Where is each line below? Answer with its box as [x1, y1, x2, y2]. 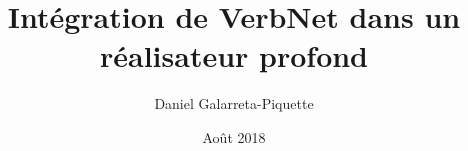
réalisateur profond [99, 35, 369, 76]
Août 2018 [202, 126, 266, 147]
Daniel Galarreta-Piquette [154, 93, 314, 114]
